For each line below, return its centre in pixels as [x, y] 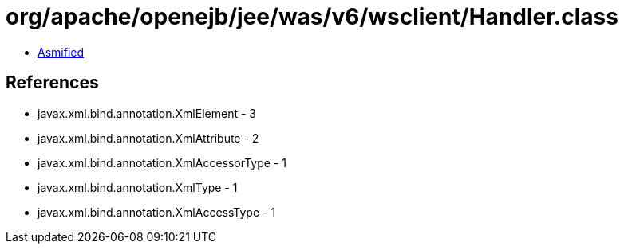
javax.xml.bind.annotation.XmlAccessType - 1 [157, 212]
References [52, 83]
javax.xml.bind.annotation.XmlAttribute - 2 [148, 138]
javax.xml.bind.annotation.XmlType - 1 [138, 187]
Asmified [61, 52]
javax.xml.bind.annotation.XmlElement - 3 [147, 113]
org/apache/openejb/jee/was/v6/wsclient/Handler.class [312, 17]
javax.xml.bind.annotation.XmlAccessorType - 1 [162, 162]
